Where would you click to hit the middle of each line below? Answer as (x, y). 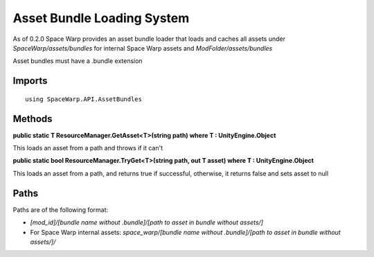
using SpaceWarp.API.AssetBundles (83, 99)
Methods (33, 119)
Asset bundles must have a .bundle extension (78, 61)
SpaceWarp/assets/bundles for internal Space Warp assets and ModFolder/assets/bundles (143, 48)
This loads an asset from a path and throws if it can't (88, 148)
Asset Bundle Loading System (101, 18)
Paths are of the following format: (61, 210)
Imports (30, 81)
